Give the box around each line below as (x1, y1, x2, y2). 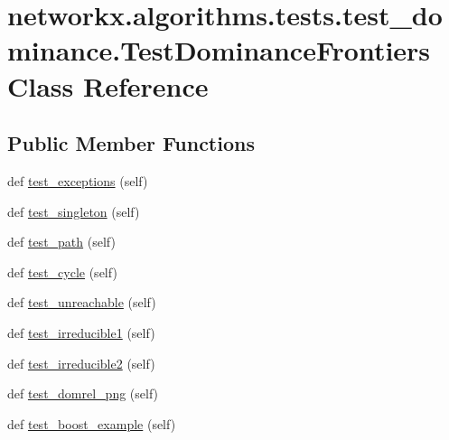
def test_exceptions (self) (7, 171, 148, 190)
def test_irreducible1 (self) (7, 323, 155, 342)
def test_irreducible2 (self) (7, 353, 155, 372)
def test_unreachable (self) (7, 293, 156, 312)
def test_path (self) (7, 232, 116, 251)
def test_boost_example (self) (7, 414, 176, 433)
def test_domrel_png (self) (7, 384, 159, 403)
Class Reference (7, 67, 209, 104)
